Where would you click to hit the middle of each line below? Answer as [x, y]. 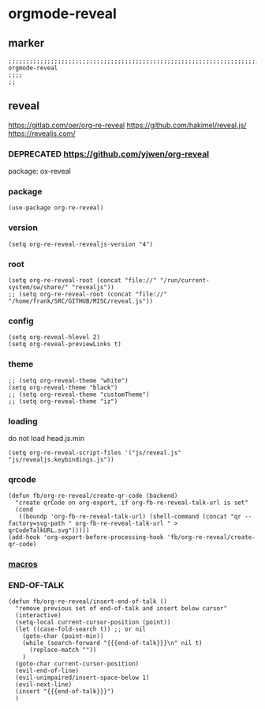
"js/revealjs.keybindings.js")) [61, 459]
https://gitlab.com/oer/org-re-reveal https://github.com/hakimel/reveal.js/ [127, 125]
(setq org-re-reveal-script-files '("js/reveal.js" [95, 453]
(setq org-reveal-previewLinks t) [65, 345]
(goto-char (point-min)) [63, 636]
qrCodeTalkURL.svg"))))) [49, 530]
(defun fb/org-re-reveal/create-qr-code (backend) [93, 496]
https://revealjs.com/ [42, 133]
